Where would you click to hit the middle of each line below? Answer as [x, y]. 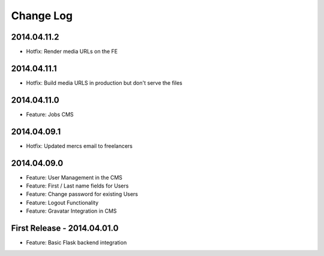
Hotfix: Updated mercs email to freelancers [79, 146]
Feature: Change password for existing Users [82, 194]
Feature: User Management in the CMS [74, 177]
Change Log [42, 16]
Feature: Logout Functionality [62, 203]
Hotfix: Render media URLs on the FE [72, 52]
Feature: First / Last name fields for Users [77, 186]
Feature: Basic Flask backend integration [76, 243]
